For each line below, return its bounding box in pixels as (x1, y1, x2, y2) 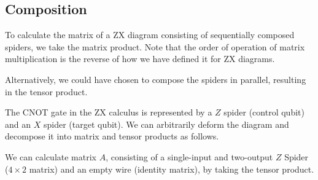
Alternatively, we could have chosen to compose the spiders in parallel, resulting (5, 72, 306, 85)
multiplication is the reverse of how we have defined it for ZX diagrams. (5, 52, 275, 65)
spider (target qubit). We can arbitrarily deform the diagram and (43, 117, 289, 130)
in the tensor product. (5, 85, 88, 98)
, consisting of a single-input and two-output (106, 150, 273, 163)
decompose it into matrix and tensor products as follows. (5, 130, 219, 143)
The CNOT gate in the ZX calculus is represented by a (5, 106, 212, 119)
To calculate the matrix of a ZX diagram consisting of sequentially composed (5, 28, 295, 41)
